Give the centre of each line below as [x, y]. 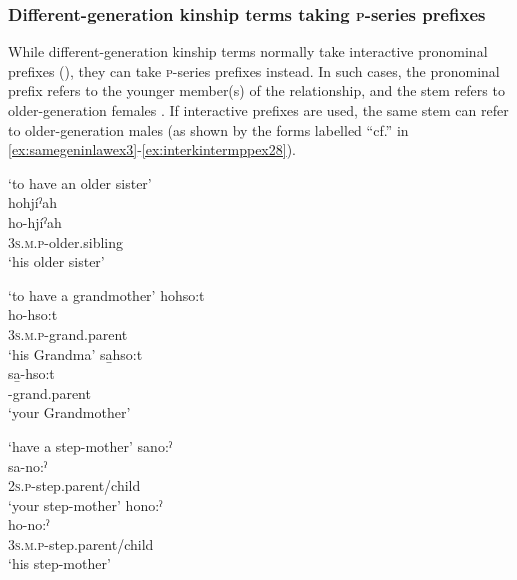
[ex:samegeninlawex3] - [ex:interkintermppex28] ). [152, 149]
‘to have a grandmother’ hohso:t [106, 294]
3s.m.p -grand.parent [68, 333]
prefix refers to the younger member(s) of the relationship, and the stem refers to [256, 90]
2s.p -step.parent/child [74, 485]
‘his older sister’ [56, 261]
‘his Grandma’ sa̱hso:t [75, 353]
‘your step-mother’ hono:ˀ [85, 504]
